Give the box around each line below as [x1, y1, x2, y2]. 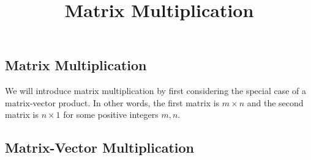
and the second [247, 96, 304, 109]
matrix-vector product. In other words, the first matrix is [5, 96, 220, 109]
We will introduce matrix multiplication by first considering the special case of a [5, 84, 307, 97]
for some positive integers [63, 108, 159, 121]
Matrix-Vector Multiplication [5, 138, 194, 157]
